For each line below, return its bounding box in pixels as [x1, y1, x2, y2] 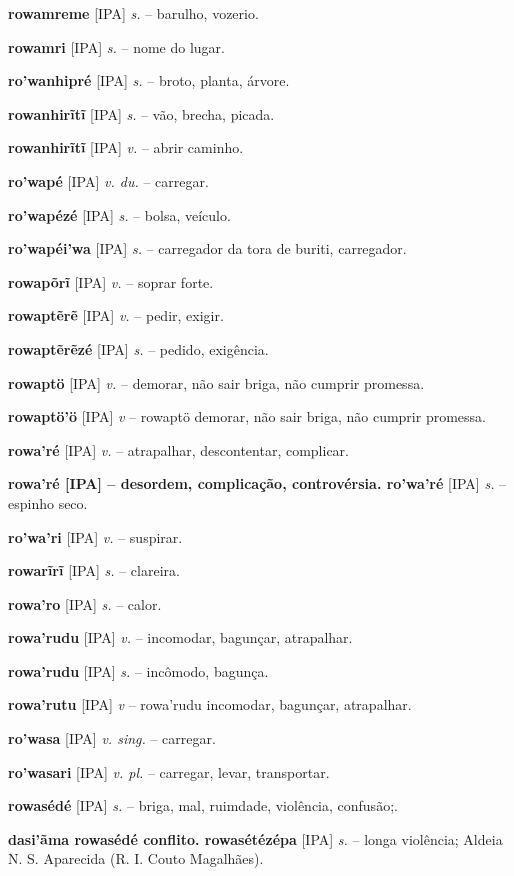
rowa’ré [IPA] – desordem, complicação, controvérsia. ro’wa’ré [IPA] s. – [8, 473, 507, 494]
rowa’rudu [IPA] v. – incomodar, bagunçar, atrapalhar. [8, 627, 353, 648]
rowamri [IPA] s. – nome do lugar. [8, 36, 225, 57]
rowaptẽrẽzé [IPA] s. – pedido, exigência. [8, 338, 269, 359]
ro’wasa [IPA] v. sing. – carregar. [8, 728, 216, 749]
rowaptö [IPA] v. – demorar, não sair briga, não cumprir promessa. [8, 372, 425, 393]
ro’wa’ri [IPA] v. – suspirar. [8, 526, 183, 547]
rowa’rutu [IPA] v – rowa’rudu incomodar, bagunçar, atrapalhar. [8, 694, 412, 715]
